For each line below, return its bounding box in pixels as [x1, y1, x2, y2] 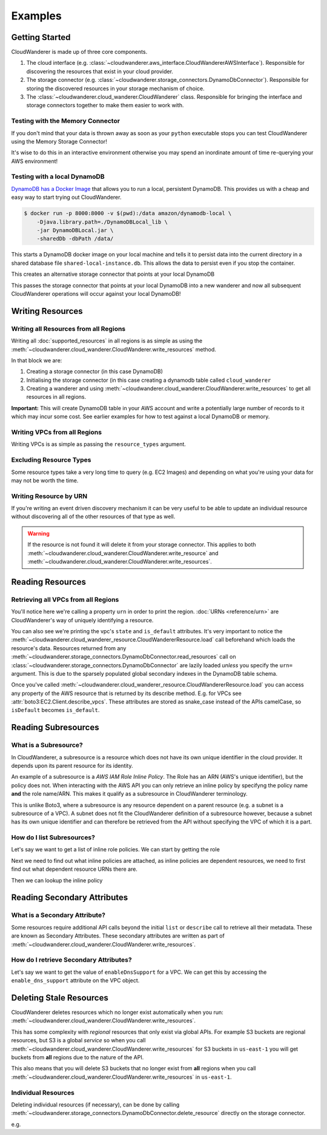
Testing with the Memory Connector [11, 117, 121, 125]
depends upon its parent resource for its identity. [11, 762, 133, 769]
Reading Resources [11, 576, 87, 587]
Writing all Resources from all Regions [11, 324, 126, 333]
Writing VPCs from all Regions [11, 428, 102, 436]
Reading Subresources [11, 722, 99, 733]
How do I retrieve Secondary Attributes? [11, 956, 133, 964]
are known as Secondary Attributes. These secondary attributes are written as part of [11, 932, 225, 939]
